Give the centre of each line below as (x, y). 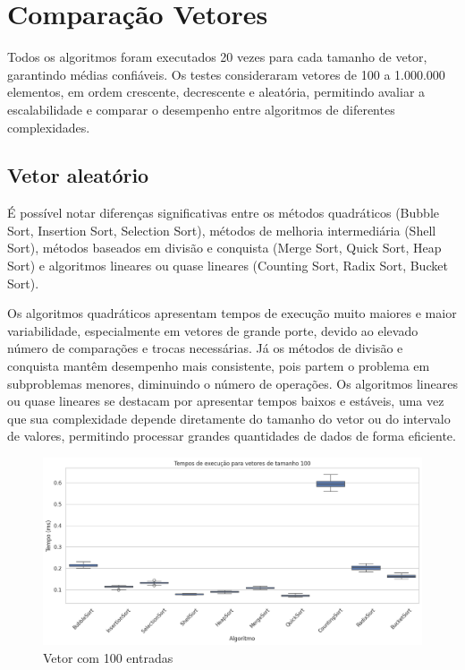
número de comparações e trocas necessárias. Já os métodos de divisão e (205, 348)
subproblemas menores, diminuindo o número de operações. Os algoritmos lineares (232, 383)
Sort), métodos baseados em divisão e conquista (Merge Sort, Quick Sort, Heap (224, 248)
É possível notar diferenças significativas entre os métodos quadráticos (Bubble (223, 213)
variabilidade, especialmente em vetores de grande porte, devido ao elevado (213, 330)
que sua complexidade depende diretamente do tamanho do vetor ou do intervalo (229, 418)
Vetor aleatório (78, 175)
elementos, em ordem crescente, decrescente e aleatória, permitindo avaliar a (216, 92)
